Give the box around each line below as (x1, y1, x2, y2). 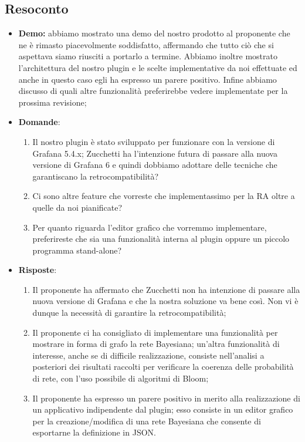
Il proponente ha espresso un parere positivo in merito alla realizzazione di (32, 392, 300, 404)
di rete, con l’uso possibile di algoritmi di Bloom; (32, 372, 209, 384)
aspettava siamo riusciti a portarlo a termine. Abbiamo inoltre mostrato (18, 50, 277, 62)
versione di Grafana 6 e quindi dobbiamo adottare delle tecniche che (32, 158, 277, 171)
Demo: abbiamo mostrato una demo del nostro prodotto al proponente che (18, 27, 290, 39)
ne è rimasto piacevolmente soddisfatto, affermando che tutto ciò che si (18, 38, 274, 50)
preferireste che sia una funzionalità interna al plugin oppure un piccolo (32, 232, 290, 245)
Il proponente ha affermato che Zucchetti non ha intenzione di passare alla (32, 283, 300, 295)
